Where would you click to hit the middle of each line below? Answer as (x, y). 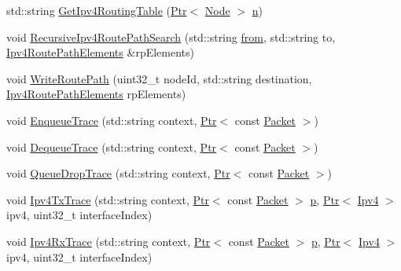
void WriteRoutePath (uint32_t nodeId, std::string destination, (159, 78)
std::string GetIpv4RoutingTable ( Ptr (97, 10)
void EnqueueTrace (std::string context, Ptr (112, 120)
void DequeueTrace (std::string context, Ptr (112, 146)
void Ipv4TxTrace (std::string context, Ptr (108, 199)
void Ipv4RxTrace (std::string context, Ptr (109, 241)
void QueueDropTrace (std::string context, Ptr (118, 173)
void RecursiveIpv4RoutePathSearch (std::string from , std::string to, (171, 37)
